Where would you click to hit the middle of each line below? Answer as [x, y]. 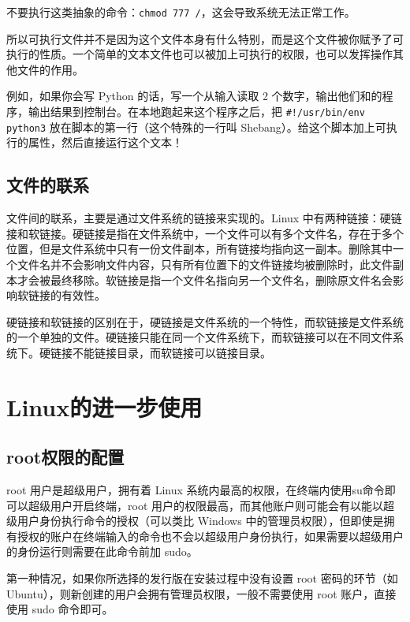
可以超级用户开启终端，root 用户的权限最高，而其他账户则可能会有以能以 [195, 505]
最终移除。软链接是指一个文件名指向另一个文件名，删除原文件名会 [221, 279]
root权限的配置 [65, 457]
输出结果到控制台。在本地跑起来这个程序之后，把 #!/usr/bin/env [196, 112]
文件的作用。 [50, 69]
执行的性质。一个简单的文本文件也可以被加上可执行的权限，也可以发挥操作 [199, 54]
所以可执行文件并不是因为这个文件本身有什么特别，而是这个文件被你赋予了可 [205, 38]
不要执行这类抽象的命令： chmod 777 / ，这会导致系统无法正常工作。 [181, 12]
